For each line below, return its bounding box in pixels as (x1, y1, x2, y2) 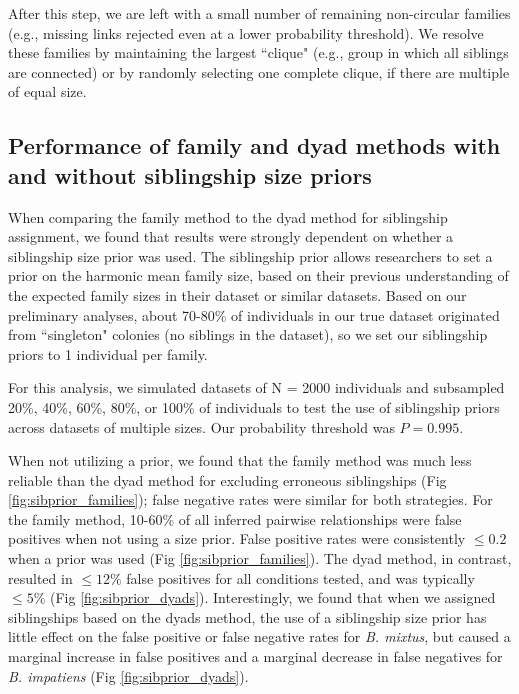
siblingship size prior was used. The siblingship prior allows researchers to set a (8, 245, 493, 266)
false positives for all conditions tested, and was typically (126, 567, 475, 588)
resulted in (8, 567, 73, 588)
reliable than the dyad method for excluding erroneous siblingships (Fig (8, 469, 447, 490)
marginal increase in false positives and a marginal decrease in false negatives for (8, 646, 503, 667)
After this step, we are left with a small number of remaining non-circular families (8, 3, 511, 23)
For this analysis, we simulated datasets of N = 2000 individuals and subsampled (8, 377, 505, 398)
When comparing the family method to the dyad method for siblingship (8, 206, 448, 227)
